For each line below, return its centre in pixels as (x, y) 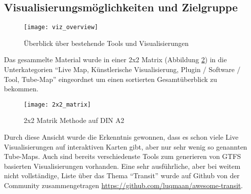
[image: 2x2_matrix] (58, 104)
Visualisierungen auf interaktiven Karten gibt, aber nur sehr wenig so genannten (126, 146)
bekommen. (21, 89)
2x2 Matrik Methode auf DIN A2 (74, 120)
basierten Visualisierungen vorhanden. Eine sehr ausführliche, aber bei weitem (122, 166)
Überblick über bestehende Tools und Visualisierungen (106, 43)
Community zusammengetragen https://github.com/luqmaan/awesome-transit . (124, 185)
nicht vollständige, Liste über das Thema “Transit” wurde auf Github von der (122, 175)
